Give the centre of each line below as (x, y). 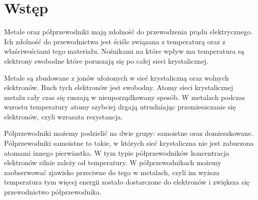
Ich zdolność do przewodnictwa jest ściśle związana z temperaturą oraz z (115, 41)
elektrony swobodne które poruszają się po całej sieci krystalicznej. (106, 60)
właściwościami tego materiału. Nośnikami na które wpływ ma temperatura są (124, 51)
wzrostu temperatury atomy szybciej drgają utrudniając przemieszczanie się (120, 107)
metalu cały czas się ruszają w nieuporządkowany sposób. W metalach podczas (125, 97)
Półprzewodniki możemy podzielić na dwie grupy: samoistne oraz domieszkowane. (129, 133)
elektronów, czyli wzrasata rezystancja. (63, 116)
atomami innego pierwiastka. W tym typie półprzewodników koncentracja (117, 152)
